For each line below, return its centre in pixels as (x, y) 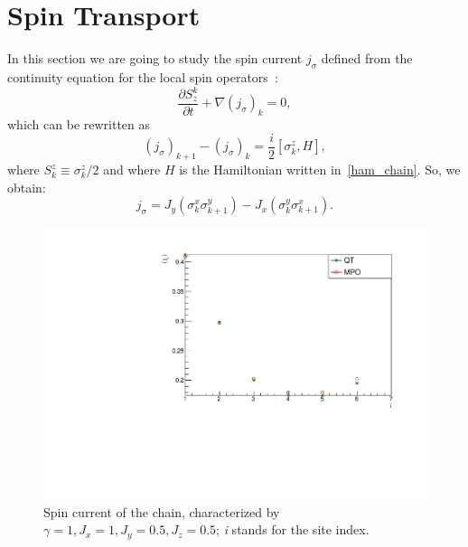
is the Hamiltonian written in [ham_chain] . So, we (320, 170)
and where (132, 170)
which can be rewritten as (79, 124)
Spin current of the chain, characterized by (162, 511)
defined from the (367, 58)
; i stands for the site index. (293, 529)
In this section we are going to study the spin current (155, 58)
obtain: (27, 187)
